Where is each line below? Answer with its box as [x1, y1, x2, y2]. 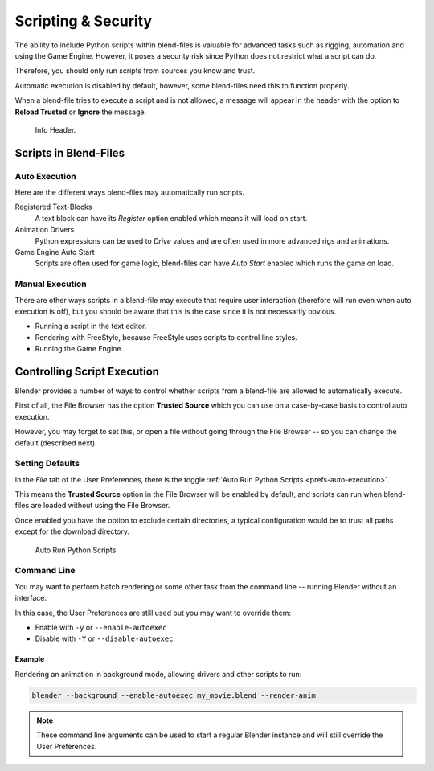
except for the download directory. [14, 527, 130, 536]
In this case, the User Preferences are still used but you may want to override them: [14, 608, 291, 617]
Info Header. [35, 125, 76, 134]
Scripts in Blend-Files [14, 146, 125, 160]
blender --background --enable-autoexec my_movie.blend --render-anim [31, 691, 317, 699]
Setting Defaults [14, 458, 80, 470]
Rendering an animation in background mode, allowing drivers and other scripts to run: [14, 669, 302, 679]
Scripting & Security [14, 12, 153, 30]
